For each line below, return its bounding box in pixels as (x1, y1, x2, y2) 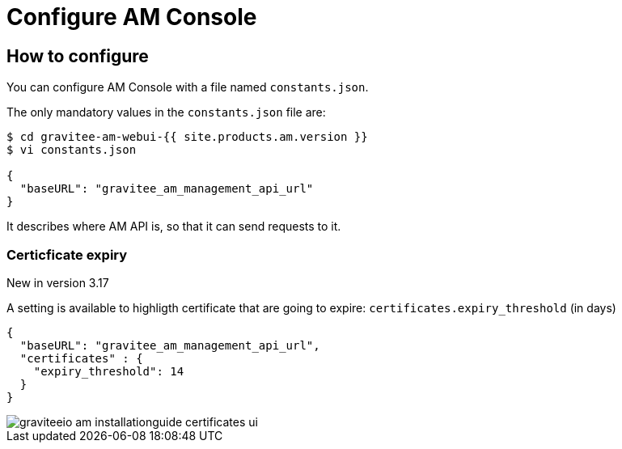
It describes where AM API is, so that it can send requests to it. (6, 219, 341, 234)
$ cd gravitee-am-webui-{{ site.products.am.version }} (6, 130, 368, 144)
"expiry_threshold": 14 (33, 364, 184, 378)
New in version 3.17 (6, 275, 109, 290)
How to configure (6, 45, 149, 66)
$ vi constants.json (6, 143, 137, 157)
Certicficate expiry (6, 246, 128, 263)
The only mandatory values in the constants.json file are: (6, 105, 326, 120)
